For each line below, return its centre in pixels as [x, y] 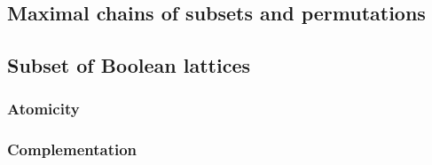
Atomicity [43, 109]
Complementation [72, 149]
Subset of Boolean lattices [129, 65]
